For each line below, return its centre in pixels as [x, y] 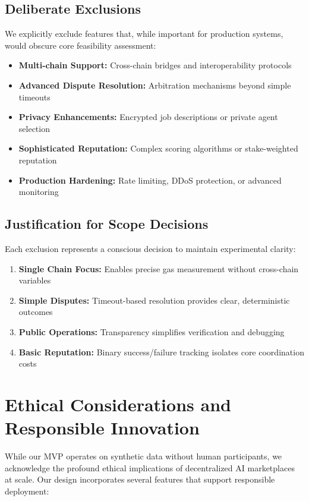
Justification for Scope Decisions [107, 224]
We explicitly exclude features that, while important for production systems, [144, 34]
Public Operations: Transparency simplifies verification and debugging [152, 331]
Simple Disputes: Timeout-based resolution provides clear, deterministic [154, 300]
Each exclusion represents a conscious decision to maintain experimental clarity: [150, 248]
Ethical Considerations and [118, 404]
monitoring [39, 192]
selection [34, 128]
